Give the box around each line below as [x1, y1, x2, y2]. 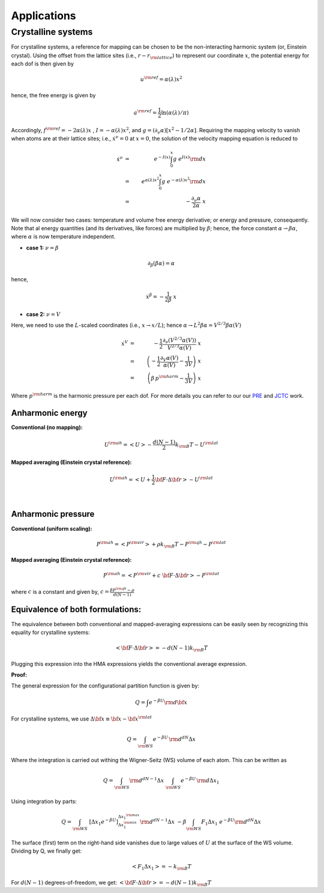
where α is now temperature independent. [11, 233, 116, 240]
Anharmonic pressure [11, 509, 95, 519]
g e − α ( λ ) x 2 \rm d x [161, 176, 206, 185]
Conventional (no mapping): [11, 424, 83, 431]
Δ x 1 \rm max [118, 813, 140, 820]
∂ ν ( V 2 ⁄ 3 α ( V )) [162, 336, 197, 345]
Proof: [11, 671, 27, 678]
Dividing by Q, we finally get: [11, 847, 82, 855]
